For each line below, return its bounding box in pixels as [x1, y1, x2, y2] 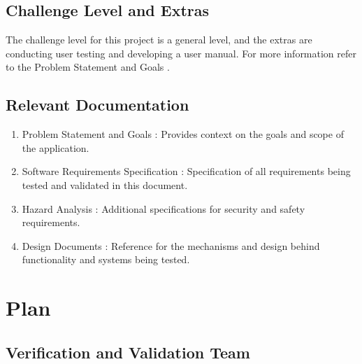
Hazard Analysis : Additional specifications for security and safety [22, 201, 305, 216]
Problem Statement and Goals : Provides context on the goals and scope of [22, 127, 344, 141]
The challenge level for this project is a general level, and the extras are [6, 32, 312, 47]
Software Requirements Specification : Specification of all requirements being [22, 164, 351, 178]
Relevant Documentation [6, 94, 189, 115]
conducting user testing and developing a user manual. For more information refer [6, 45, 357, 60]
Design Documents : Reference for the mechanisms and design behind [22, 238, 320, 253]
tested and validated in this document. [22, 177, 188, 192]
